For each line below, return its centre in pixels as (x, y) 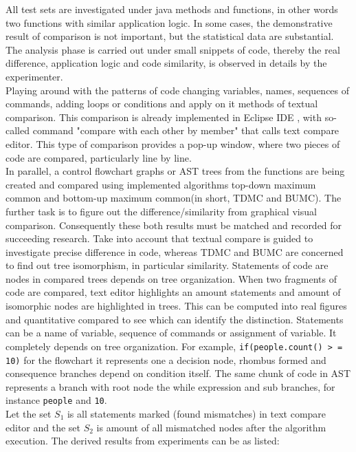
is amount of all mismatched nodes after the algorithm (211, 427)
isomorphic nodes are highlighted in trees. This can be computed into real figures (176, 306)
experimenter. (34, 76)
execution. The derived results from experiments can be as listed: (143, 441)
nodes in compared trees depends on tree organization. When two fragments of (171, 278)
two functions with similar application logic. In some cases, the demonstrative (169, 22)
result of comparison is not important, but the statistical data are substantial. (170, 36)
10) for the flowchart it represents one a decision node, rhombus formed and (166, 359)
